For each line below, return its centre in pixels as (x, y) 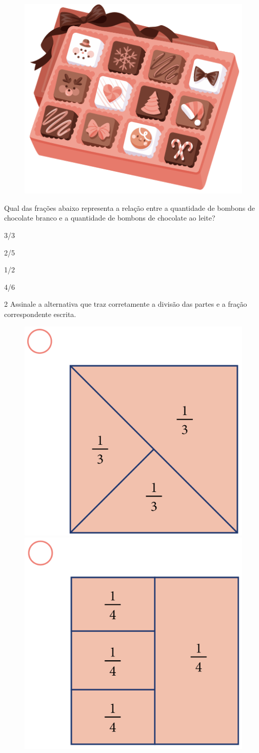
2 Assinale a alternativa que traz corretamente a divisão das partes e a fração (126, 304)
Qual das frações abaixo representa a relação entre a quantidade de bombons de (129, 207)
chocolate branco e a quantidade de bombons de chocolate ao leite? (110, 218)
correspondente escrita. (40, 314)
